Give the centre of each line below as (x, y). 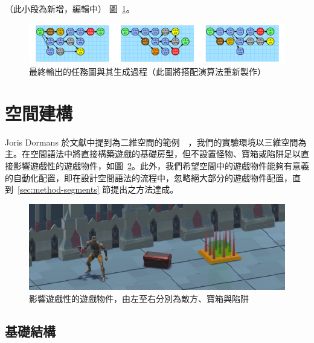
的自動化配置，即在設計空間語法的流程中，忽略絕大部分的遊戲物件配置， (149, 177)
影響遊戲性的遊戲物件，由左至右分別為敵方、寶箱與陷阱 (139, 298)
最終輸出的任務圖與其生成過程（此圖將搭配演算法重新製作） (147, 72)
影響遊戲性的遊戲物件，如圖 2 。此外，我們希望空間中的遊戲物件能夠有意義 (161, 165)
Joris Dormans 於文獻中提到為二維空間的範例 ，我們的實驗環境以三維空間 (152, 142)
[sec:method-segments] (59, 189)
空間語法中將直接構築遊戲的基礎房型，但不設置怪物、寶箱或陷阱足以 (165, 154)
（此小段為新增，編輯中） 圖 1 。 (70, 8)
